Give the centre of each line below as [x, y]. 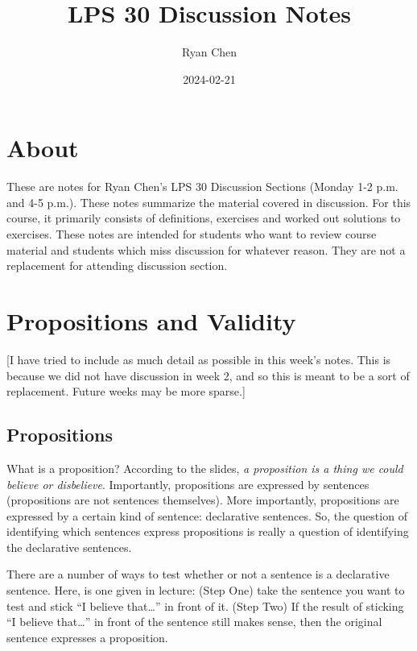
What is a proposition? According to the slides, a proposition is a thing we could [205, 468]
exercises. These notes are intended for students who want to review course [192, 234]
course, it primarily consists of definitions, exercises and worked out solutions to [204, 218]
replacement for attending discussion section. [117, 265]
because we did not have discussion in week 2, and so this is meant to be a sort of [208, 375]
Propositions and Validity [151, 321]
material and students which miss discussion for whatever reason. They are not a [206, 249]
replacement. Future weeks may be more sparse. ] [126, 391]
